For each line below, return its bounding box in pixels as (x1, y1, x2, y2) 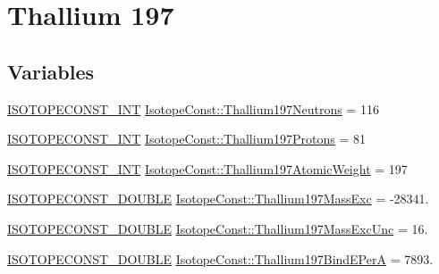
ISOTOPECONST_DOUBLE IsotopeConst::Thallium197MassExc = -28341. (7, 189, 429, 208)
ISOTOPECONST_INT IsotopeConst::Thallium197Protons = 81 (7, 129, 367, 148)
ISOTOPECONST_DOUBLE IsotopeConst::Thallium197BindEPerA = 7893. (7, 249, 434, 268)
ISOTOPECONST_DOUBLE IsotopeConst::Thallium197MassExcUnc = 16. (7, 219, 428, 237)
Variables (7, 57, 95, 85)
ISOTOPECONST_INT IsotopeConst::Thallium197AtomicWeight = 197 (7, 159, 408, 178)
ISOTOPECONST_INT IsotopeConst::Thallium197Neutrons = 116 (7, 99, 380, 118)
